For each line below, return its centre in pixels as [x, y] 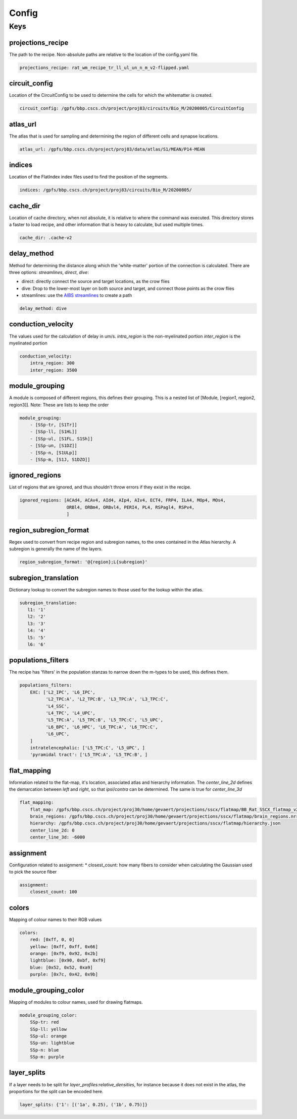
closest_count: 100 [54, 892]
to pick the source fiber [33, 872]
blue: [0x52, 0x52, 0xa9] [61, 967]
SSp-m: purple [47, 1057]
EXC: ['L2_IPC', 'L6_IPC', [63, 692]
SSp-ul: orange [48, 1036]
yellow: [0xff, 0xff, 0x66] [64, 946]
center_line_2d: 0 [52, 830]
